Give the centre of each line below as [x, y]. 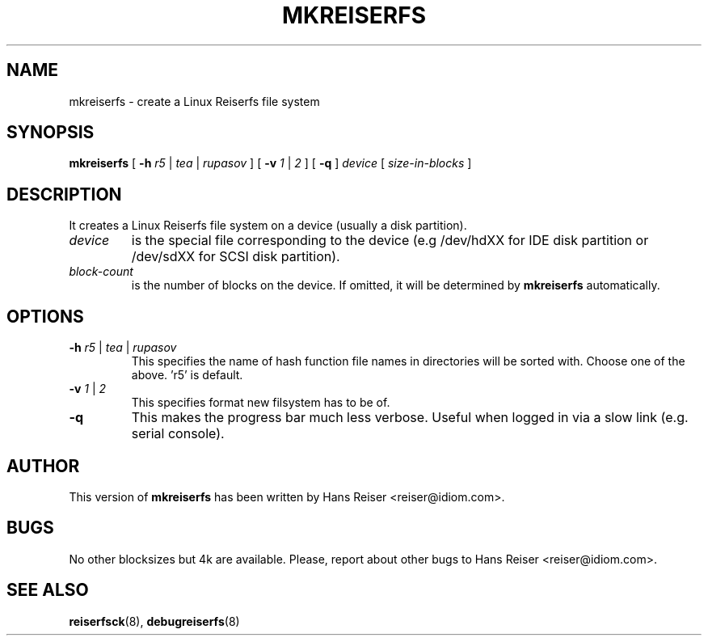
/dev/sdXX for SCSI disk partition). [236, 257]
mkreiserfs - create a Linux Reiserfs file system [194, 101]
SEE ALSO [48, 590]
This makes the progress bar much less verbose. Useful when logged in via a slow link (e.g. [410, 418]
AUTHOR [43, 466]
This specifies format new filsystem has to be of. [261, 403]
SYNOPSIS [51, 133]
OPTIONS [45, 316]
